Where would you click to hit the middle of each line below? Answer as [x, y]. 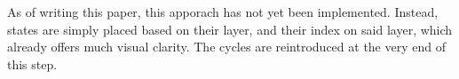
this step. [32, 63]
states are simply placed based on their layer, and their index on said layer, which [230, 29]
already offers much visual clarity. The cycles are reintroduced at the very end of [226, 47]
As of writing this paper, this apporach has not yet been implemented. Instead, [223, 12]
